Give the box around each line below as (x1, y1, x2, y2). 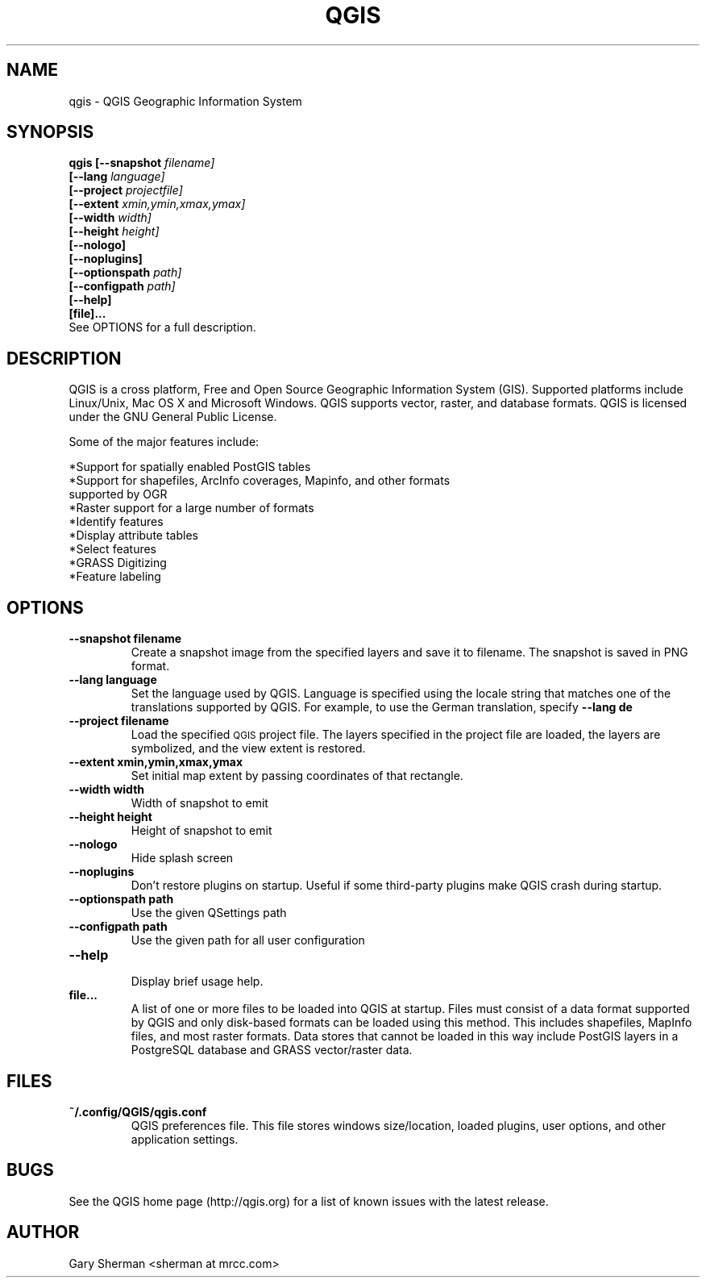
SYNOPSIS (6, 122, 94, 143)
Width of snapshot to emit (131, 796, 268, 811)
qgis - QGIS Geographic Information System (69, 94, 302, 108)
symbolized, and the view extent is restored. (131, 741, 366, 756)
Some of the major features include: (69, 435, 260, 449)
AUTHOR (6, 1222, 80, 1243)
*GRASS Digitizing (69, 556, 167, 570)
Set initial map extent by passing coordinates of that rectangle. (131, 769, 463, 783)
